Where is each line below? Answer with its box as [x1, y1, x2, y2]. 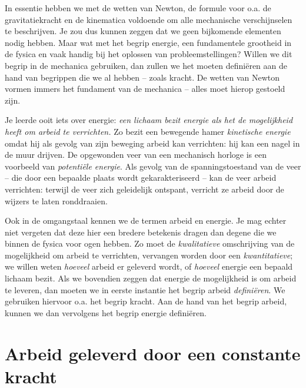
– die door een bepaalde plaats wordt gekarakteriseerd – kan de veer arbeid [5, 171, 277, 184]
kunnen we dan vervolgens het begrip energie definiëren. [5, 306, 207, 319]
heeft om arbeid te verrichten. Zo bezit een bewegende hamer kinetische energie [5, 125, 291, 137]
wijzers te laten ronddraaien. [5, 194, 108, 207]
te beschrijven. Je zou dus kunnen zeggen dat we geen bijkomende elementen [5, 25, 281, 37]
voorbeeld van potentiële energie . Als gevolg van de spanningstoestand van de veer [5, 160, 301, 172]
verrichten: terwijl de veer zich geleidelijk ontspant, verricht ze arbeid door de [5, 183, 284, 195]
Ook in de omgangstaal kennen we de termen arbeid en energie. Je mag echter [5, 214, 287, 227]
